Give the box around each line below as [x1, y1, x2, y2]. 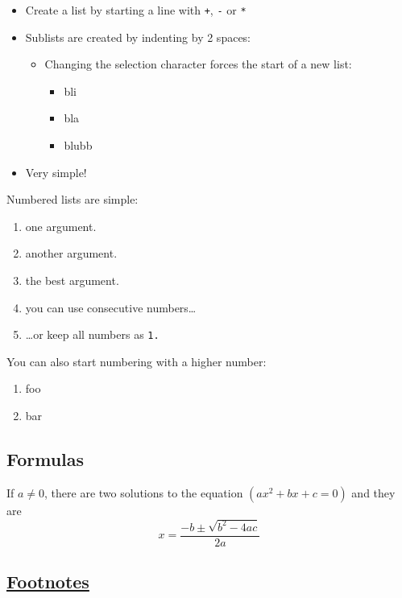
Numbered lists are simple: [6, 191, 139, 208]
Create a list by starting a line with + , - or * [25, 2, 247, 18]
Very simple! [25, 163, 87, 180]
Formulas [6, 447, 85, 472]
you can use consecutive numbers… [25, 299, 197, 315]
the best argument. [25, 272, 119, 288]
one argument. [25, 217, 97, 234]
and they [351, 484, 396, 501]
